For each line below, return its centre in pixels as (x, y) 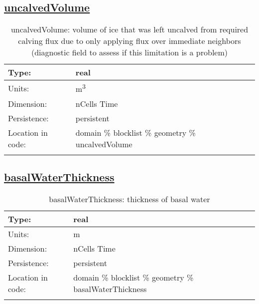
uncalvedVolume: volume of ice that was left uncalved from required (129, 29)
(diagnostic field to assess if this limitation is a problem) (129, 52)
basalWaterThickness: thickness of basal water (129, 199)
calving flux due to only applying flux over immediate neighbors (129, 41)
